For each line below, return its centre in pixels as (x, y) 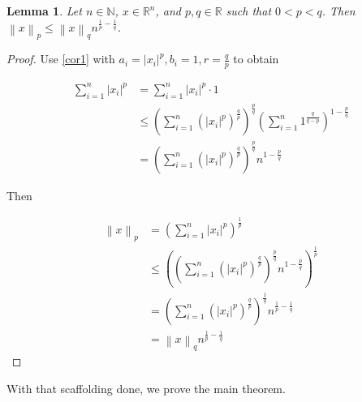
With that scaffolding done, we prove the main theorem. (146, 388)
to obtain (256, 59)
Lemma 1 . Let (44, 11)
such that (249, 11)
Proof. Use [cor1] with (61, 59)
